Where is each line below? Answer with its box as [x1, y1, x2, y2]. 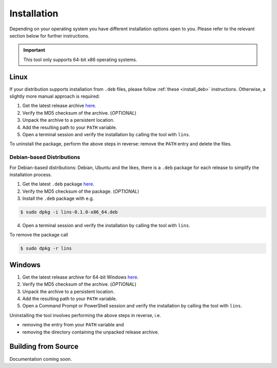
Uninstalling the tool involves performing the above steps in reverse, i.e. [9, 312, 161, 318]
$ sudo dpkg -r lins [20, 246, 72, 251]
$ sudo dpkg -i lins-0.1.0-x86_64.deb [20, 209, 118, 215]
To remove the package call [9, 232, 69, 238]
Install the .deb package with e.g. [22, 195, 94, 201]
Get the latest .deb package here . [22, 181, 95, 187]
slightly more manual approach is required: [9, 93, 100, 100]
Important [23, 47, 46, 53]
